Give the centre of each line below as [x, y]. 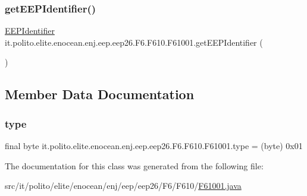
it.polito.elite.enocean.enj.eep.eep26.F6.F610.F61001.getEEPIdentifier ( [134, 42]
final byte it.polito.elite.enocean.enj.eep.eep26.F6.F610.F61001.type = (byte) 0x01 [154, 146]
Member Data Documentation [100, 94]
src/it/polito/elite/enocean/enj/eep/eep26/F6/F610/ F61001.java [123, 186]
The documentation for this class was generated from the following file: [134, 165]
